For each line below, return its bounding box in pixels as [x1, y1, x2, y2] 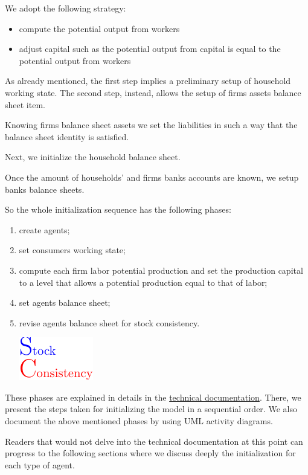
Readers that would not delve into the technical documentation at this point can [5, 435, 303, 447]
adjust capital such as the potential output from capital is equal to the [19, 42, 281, 55]
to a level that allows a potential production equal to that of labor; [19, 276, 268, 288]
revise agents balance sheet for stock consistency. [19, 316, 200, 329]
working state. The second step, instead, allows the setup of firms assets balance [5, 86, 301, 99]
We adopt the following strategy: [5, 2, 126, 14]
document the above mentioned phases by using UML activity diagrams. [5, 415, 273, 427]
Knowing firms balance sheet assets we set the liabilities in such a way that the [5, 118, 298, 131]
